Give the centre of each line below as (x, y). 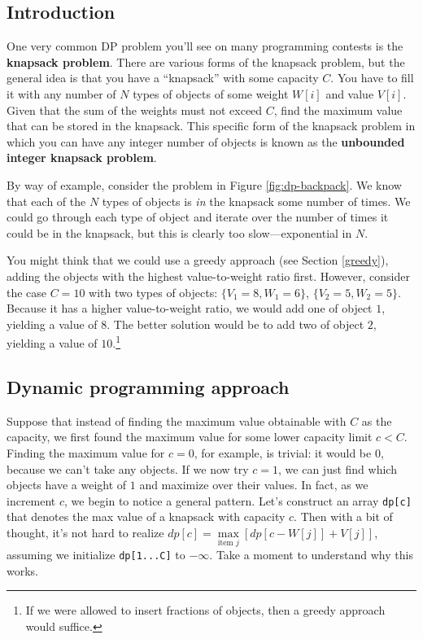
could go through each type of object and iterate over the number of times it (198, 217)
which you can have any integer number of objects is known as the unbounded (206, 141)
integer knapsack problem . (82, 158)
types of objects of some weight (211, 93)
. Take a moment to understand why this (311, 555)
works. (23, 570)
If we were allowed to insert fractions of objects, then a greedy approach (205, 610)
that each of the (46, 201)
